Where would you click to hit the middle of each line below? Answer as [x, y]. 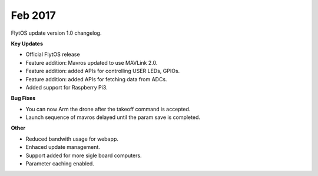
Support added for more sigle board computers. [84, 155]
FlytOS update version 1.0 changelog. [56, 33]
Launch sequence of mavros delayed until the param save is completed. [113, 117]
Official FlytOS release [53, 54]
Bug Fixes [23, 98]
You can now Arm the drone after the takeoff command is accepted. [108, 109]
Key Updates [27, 44]
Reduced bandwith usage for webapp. [72, 139]
